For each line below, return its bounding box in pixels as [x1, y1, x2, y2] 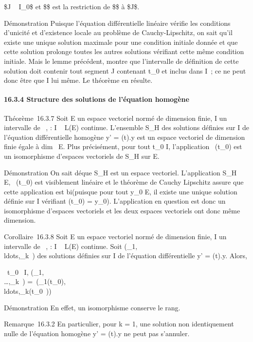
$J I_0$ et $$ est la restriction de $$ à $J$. [4, 1, 140, 11]
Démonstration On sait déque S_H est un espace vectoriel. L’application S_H [4, 167, 237, 177]
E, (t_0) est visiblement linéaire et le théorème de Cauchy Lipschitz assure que [4, 177, 244, 187]
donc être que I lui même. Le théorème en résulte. [4, 75, 153, 85]
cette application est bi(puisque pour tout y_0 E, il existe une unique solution [4, 186, 237, 196]
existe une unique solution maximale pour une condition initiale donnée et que [4, 37, 238, 47]
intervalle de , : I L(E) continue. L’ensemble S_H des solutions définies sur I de [4, 122, 249, 133]
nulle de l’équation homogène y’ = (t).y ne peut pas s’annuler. [4, 328, 190, 338]
